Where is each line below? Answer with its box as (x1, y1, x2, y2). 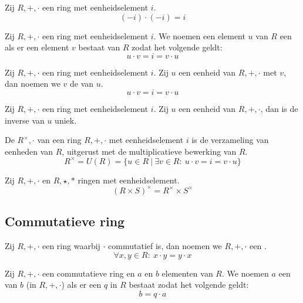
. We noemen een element (153, 29, 245, 42)
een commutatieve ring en (42, 267, 135, 279)
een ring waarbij (42, 240, 100, 252)
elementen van (161, 267, 213, 279)
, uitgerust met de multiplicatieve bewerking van (62, 145, 237, 157)
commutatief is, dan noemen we (108, 240, 222, 252)
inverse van (5, 114, 45, 126)
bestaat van (78, 41, 120, 53)
